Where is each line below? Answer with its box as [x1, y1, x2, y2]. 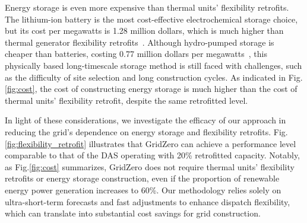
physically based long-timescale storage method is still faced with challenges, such [5, 59, 302, 71]
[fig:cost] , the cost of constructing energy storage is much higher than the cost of [5, 82, 297, 95]
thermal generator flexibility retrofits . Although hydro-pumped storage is [5, 36, 274, 48]
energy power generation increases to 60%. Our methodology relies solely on [5, 183, 281, 196]
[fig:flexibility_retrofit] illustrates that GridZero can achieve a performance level [5, 137, 296, 149]
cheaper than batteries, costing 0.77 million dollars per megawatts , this [5, 47, 267, 60]
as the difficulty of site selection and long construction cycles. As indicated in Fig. [5, 71, 303, 83]
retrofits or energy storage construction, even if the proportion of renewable [5, 172, 280, 184]
